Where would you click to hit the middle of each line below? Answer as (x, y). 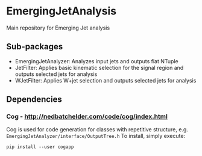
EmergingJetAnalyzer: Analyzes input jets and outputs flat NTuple (97, 61)
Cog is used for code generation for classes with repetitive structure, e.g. (97, 129)
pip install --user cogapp (40, 147)
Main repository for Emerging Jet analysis (58, 28)
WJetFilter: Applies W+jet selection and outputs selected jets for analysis (106, 80)
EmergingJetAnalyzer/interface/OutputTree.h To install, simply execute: (96, 136)
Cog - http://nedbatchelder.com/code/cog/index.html (87, 117)
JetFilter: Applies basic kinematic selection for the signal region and (99, 67)
